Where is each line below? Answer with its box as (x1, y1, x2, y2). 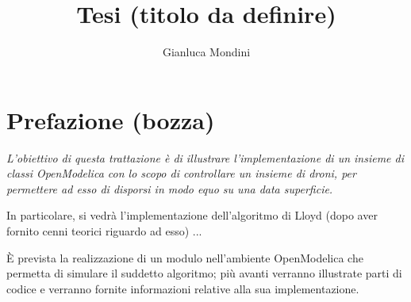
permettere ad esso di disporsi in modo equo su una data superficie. (6, 180, 333, 197)
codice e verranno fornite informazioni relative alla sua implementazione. (6, 280, 359, 296)
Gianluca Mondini (162, 44, 251, 60)
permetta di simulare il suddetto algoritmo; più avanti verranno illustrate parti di (6, 265, 402, 281)
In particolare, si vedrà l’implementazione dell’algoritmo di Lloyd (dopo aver (6, 207, 378, 224)
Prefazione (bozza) (6, 103, 215, 136)
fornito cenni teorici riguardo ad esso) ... (6, 223, 202, 239)
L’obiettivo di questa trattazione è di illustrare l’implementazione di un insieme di (6, 149, 405, 166)
